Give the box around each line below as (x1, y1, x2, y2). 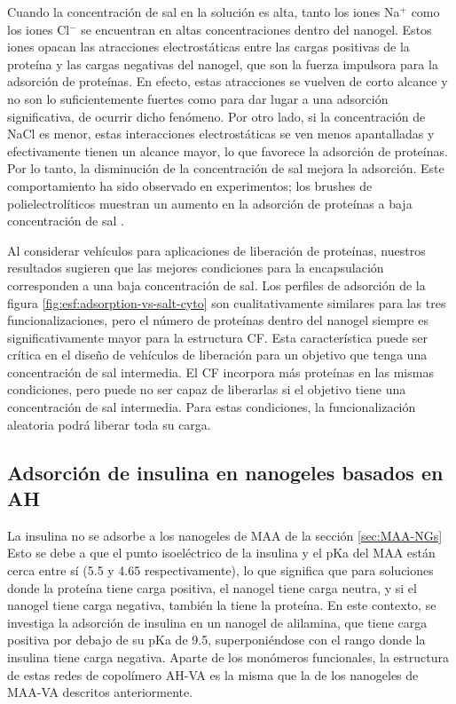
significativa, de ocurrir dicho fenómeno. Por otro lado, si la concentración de (7, 107, 426, 125)
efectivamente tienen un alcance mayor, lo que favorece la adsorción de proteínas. (7, 141, 448, 160)
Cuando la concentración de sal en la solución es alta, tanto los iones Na (7, 3, 400, 20)
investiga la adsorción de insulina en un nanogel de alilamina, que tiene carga (7, 613, 428, 631)
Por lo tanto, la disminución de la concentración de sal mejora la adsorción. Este (7, 159, 444, 178)
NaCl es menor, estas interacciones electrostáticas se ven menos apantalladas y (7, 124, 435, 143)
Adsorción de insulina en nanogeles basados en (7, 458, 444, 486)
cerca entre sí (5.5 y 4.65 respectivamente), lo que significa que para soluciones (7, 561, 434, 580)
